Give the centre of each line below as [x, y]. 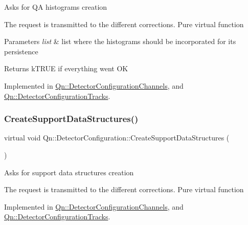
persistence [21, 51]
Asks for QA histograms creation [56, 7]
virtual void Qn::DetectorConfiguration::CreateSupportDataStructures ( [117, 138]
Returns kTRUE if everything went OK [66, 68]
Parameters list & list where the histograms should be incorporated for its [120, 41]
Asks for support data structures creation [69, 172]
